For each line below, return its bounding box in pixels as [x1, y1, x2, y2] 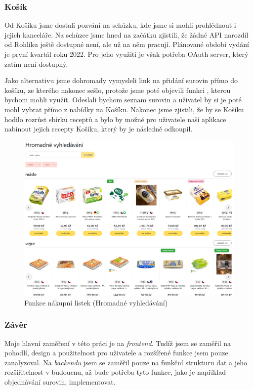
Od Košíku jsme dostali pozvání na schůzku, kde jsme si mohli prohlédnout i [4, 20, 236, 30]
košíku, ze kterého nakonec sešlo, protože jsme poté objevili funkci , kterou [4, 85, 231, 95]
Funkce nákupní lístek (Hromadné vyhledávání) [24, 297, 168, 307]
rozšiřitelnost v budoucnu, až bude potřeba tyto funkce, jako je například [4, 367, 226, 377]
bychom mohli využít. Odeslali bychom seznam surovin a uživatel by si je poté [4, 94, 242, 105]
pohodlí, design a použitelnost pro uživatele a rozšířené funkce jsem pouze [4, 347, 228, 358]
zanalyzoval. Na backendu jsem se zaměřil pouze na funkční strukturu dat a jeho [4, 357, 248, 367]
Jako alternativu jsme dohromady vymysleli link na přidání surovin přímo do [4, 75, 238, 86]
